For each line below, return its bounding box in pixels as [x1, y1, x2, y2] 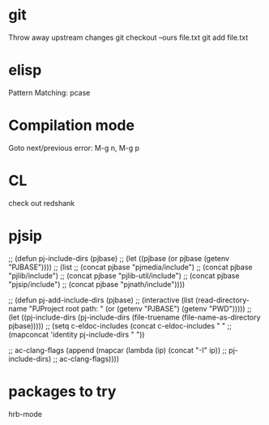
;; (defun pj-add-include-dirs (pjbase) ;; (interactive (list [8, 294, 194, 305]
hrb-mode [8, 409, 43, 419]
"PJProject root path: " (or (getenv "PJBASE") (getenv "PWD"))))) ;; [28, 303, 252, 313]
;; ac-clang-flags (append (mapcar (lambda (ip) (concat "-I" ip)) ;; [8, 345, 227, 354]
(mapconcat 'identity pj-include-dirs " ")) [8, 329, 145, 339]
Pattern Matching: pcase [8, 88, 91, 97]
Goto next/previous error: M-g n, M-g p [8, 143, 140, 152]
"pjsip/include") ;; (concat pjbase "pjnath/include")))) [8, 279, 186, 289]
